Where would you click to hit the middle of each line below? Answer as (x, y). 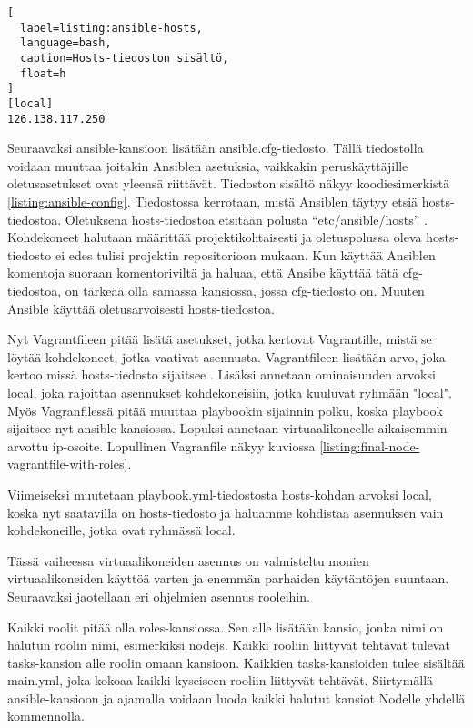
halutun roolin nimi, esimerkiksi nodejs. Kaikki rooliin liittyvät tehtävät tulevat (229, 645)
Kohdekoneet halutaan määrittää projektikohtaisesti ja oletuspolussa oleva (215, 237)
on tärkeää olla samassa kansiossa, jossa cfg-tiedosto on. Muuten (245, 290)
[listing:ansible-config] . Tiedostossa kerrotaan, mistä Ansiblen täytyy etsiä (213, 202)
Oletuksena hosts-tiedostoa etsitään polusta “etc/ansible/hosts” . (246, 219)
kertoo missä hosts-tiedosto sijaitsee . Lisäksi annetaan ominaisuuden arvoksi (221, 374)
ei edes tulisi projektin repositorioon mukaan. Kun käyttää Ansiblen (245, 254)
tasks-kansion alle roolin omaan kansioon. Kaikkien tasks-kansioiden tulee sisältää (236, 662)
